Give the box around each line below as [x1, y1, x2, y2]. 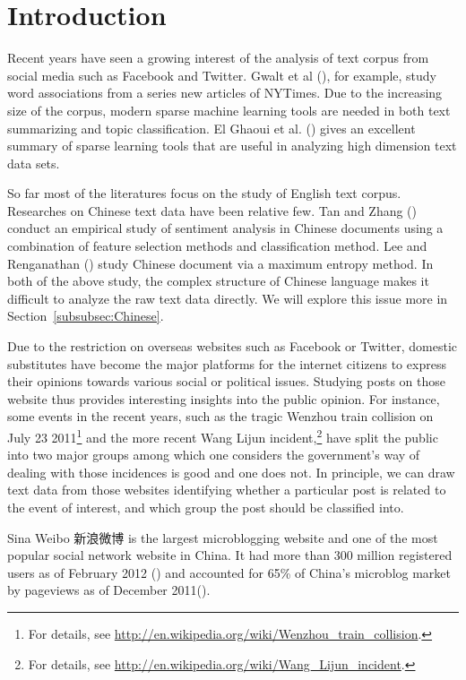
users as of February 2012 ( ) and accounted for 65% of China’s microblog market [7, 563, 452, 581]
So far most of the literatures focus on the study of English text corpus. [7, 184, 401, 202]
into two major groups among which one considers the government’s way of [7, 445, 420, 464]
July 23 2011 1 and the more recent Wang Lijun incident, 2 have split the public [7, 426, 438, 446]
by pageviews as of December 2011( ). [7, 581, 211, 599]
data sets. [7, 153, 60, 172]
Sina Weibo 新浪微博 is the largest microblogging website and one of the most [7, 528, 438, 547]
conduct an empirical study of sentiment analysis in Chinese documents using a [7, 219, 444, 237]
